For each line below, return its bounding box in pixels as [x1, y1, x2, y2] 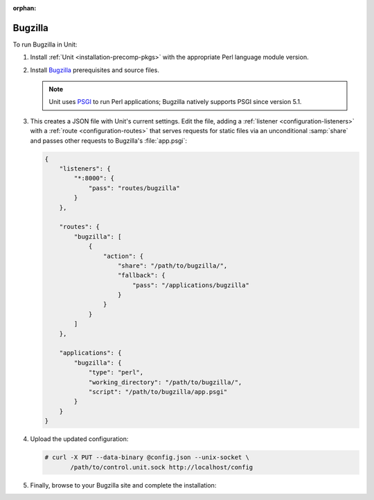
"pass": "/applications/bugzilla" [132, 281, 249, 289]
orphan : [12, 4, 37, 12]
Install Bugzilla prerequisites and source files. [30, 66, 159, 74]
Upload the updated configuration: [30, 435, 129, 443]
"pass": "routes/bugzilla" [88, 184, 180, 192]
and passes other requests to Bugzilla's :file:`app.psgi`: [30, 136, 187, 145]
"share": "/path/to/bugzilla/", [118, 261, 228, 270]
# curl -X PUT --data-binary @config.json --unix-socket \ [44, 454, 249, 461]
